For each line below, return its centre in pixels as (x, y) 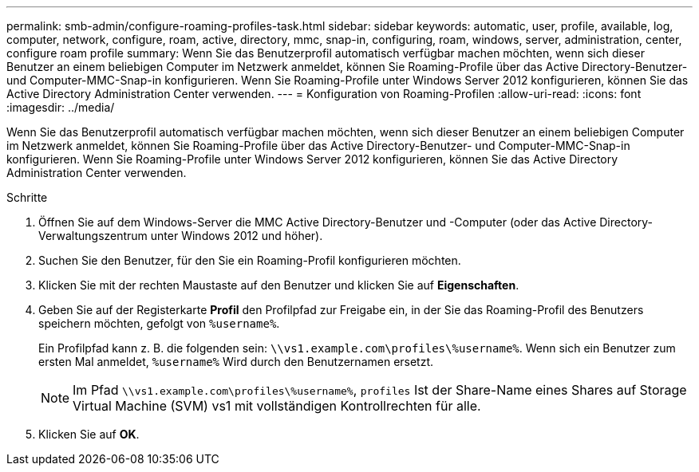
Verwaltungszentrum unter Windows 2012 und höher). (181, 236)
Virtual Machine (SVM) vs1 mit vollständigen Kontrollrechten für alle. (277, 406)
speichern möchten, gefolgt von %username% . (159, 323)
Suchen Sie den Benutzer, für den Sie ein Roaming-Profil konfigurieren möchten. (250, 260)
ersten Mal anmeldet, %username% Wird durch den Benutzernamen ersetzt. (236, 362)
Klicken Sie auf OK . (89, 434)
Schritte (27, 197)
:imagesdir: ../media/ (61, 107)
